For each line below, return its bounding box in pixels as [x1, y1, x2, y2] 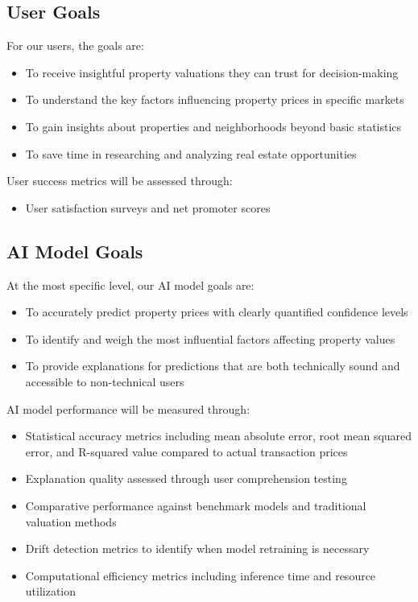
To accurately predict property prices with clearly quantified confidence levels [25, 303, 408, 320]
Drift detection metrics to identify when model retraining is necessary [25, 540, 370, 557]
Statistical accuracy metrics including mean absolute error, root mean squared [25, 427, 412, 444]
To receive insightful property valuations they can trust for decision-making [25, 64, 399, 80]
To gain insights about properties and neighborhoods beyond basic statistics [25, 118, 402, 134]
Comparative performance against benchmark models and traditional [25, 497, 366, 513]
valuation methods [25, 513, 117, 530]
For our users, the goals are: [6, 37, 144, 54]
